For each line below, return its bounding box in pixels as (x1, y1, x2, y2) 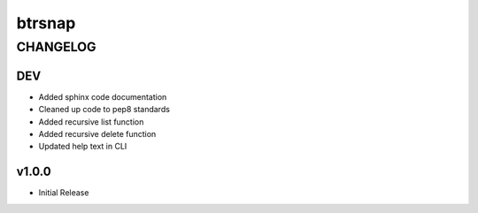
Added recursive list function (38, 116, 144, 127)
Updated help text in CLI (38, 141, 127, 152)
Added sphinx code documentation (38, 91, 167, 102)
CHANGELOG (16, 39, 96, 55)
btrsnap (16, 13, 76, 33)
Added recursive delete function (38, 128, 157, 139)
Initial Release (38, 187, 89, 198)
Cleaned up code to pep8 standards (38, 104, 170, 115)
